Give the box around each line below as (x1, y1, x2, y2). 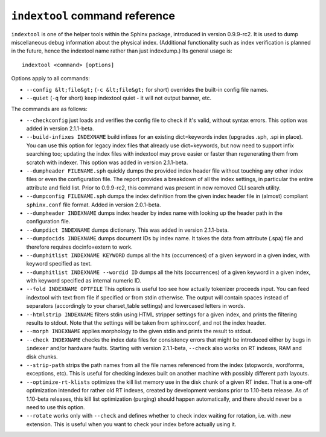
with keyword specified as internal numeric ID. (26, 277, 142, 284)
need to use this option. (26, 403, 85, 410)
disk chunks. (26, 353, 58, 360)
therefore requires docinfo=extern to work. (26, 243, 133, 250)
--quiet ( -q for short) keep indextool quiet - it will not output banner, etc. (26, 94, 212, 101)
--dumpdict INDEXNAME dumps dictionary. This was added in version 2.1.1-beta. (26, 226, 229, 234)
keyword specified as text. (26, 260, 92, 267)
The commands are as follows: (11, 106, 88, 113)
